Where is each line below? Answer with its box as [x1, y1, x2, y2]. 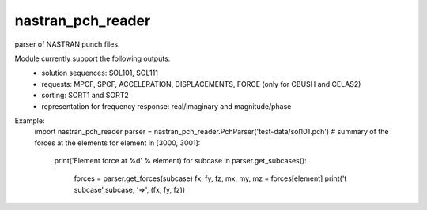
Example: [14, 115, 45, 126]
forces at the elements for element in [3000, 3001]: [34, 138, 201, 148]
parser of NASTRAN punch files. [14, 39, 120, 49]
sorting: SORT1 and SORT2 [41, 91, 130, 100]
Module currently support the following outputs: [14, 54, 171, 63]
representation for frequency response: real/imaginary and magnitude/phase [41, 101, 292, 111]
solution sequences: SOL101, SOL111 [41, 68, 158, 78]
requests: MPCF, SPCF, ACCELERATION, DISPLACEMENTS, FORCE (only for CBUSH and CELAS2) [41, 79, 361, 88]
